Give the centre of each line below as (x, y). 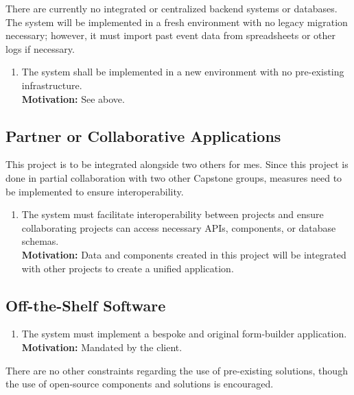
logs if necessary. (40, 48)
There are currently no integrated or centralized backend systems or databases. (172, 8)
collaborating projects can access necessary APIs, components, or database (179, 227)
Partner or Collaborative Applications (143, 135)
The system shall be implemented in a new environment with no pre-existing (183, 72)
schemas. (40, 241)
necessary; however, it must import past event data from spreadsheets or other (171, 35)
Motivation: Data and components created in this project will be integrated (184, 254)
